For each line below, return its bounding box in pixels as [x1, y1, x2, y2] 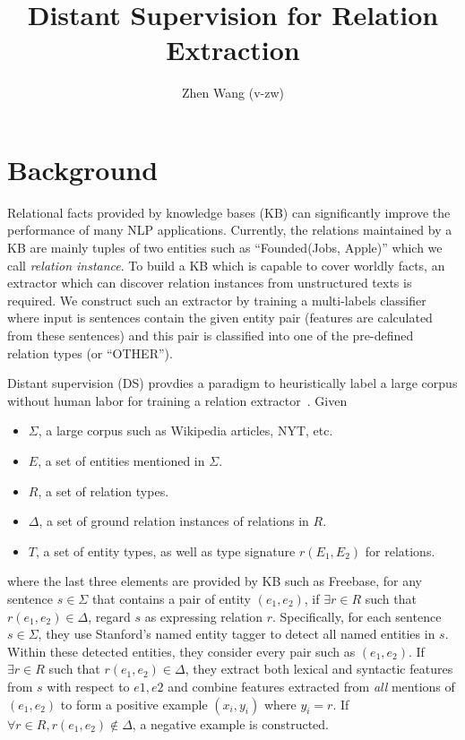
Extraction [166, 31, 300, 68]
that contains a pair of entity [91, 589, 251, 607]
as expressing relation [144, 607, 263, 625]
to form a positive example [60, 694, 208, 713]
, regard [88, 607, 131, 625]
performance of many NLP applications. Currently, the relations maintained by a [7, 220, 452, 239]
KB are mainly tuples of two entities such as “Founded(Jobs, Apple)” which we [7, 238, 443, 257]
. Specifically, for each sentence [272, 607, 442, 625]
